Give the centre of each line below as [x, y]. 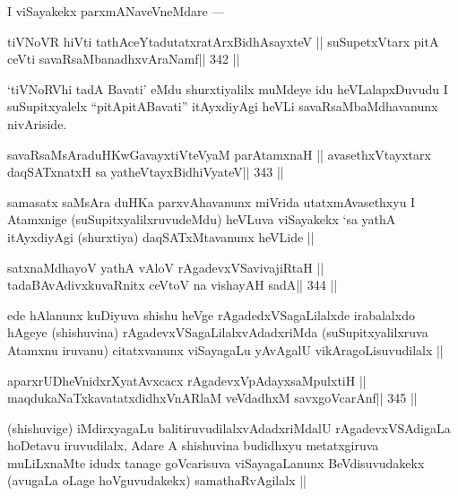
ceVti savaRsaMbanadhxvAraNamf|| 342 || [124, 59]
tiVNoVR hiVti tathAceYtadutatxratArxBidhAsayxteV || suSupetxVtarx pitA [223, 41]
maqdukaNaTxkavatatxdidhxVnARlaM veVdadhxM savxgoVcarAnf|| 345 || [212, 398]
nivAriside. [37, 123]
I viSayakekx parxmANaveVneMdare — [116, 11]
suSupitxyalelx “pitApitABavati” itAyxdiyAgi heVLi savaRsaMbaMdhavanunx [223, 106]
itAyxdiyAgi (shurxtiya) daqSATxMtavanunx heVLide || [161, 236]
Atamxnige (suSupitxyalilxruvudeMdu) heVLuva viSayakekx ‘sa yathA [202, 219]
